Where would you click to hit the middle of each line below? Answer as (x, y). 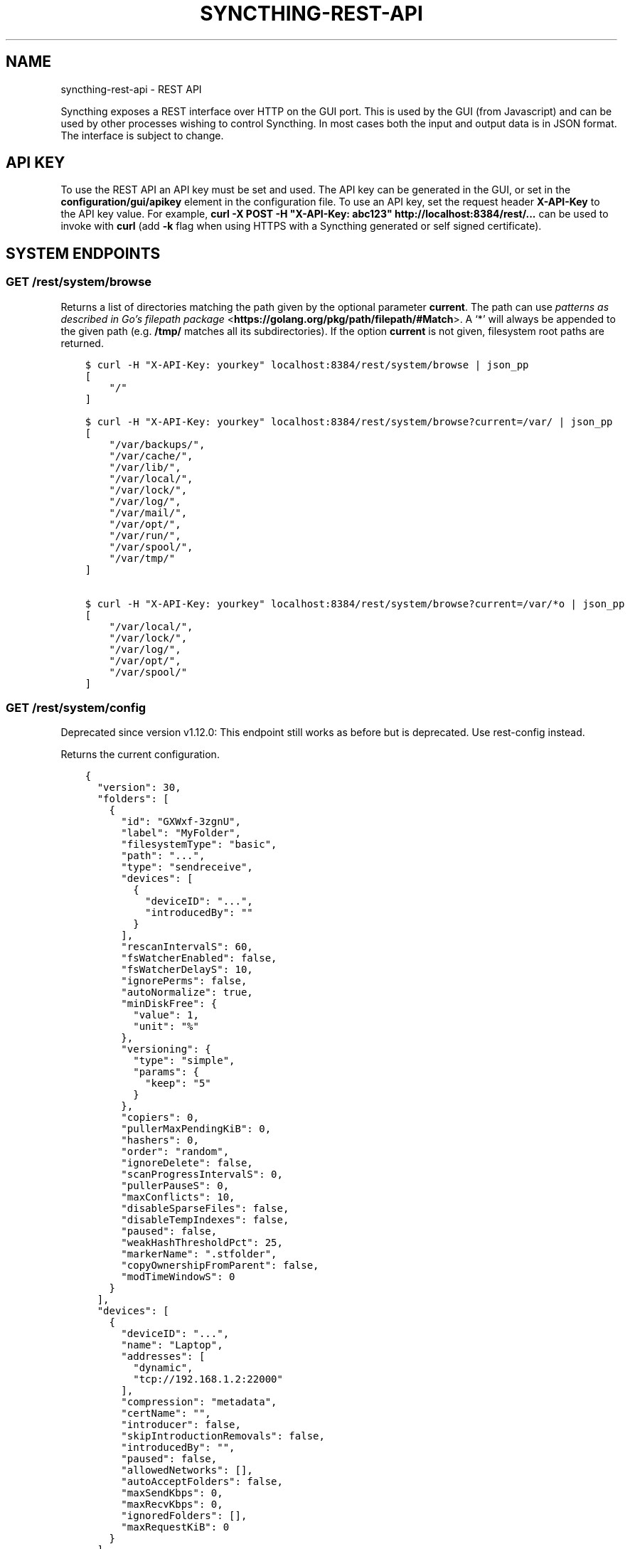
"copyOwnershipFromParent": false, (220, 1266)
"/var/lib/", (145, 467)
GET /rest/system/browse (79, 282)
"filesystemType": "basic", (199, 845)
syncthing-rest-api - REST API (131, 89)
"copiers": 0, (160, 1118)
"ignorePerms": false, (184, 981)
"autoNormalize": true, (187, 992)
